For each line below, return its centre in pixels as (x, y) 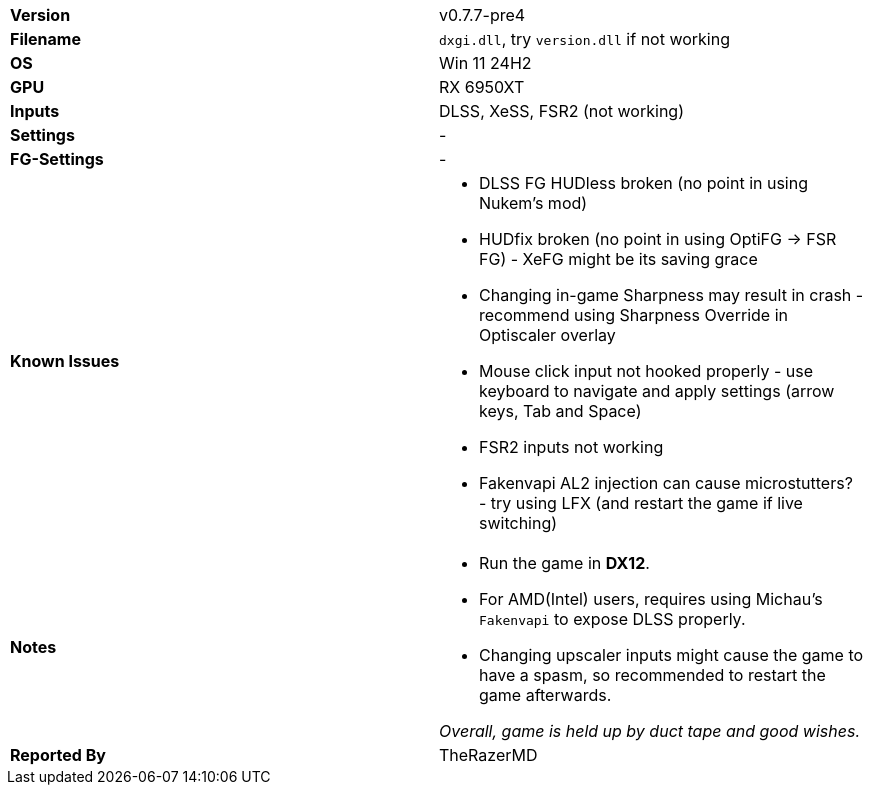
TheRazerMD (488, 755)
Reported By (58, 755)
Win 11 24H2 (485, 63)
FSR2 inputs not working (571, 447)
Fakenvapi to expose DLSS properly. (612, 619)
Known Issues (65, 361)
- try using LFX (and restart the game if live (641, 503)
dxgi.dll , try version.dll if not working (584, 39)
